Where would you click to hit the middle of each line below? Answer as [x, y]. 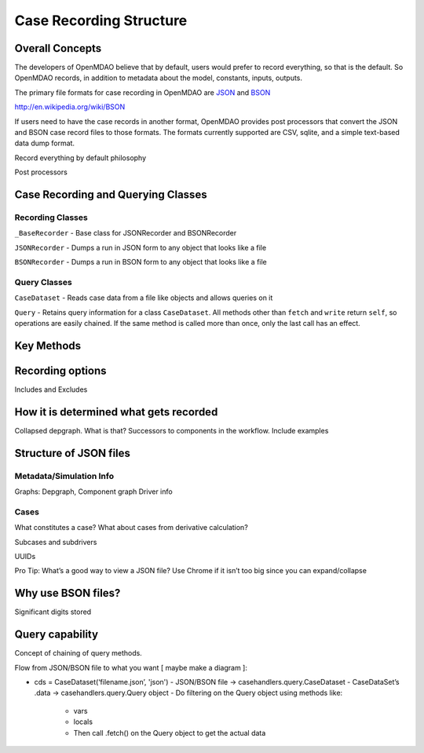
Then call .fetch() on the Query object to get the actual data [170, 733]
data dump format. [44, 143]
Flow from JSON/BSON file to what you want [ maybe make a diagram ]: [131, 667]
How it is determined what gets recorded [116, 412]
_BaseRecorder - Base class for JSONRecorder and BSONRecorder [126, 233]
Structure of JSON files [73, 453]
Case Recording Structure [101, 20]
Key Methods [48, 345]
